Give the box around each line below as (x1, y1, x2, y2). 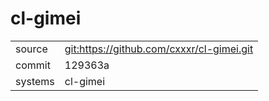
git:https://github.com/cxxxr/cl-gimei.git (64, 42, 254, 56)
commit (15, 58, 51, 72)
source (15, 42, 48, 56)
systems (15, 74, 55, 88)
